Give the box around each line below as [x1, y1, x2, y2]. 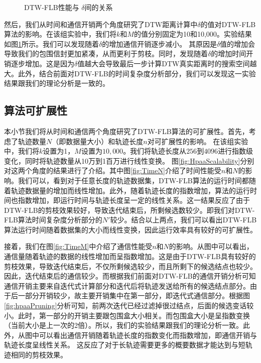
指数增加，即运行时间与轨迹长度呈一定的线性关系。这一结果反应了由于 [18, 195, 250, 205]
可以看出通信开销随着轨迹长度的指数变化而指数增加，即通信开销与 [39, 329, 257, 340]
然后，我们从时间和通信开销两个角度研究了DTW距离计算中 [4, 19, 198, 29]
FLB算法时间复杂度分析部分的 [4, 214, 102, 225]
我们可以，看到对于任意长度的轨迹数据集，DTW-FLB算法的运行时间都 [18, 175, 249, 185]
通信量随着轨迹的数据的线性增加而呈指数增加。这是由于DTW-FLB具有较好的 [4, 251, 256, 262]
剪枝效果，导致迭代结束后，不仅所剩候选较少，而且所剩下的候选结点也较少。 [4, 261, 257, 271]
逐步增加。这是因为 [11, 58, 74, 68]
